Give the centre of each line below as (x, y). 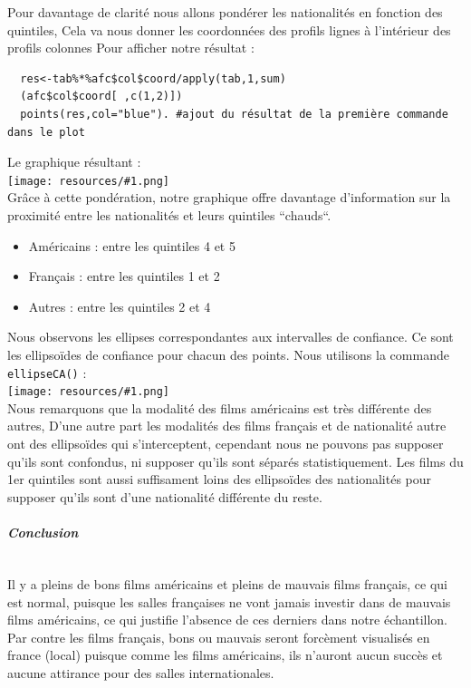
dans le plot (46, 132)
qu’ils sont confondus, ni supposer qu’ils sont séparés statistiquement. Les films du (235, 461)
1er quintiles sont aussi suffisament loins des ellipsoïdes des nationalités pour (220, 479)
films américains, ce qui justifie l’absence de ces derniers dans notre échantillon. (227, 620)
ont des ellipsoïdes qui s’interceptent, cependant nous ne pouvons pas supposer (226, 444)
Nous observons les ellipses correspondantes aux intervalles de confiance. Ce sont (231, 337)
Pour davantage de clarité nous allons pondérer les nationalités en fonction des (225, 12)
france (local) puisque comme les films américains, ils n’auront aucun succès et (225, 655)
